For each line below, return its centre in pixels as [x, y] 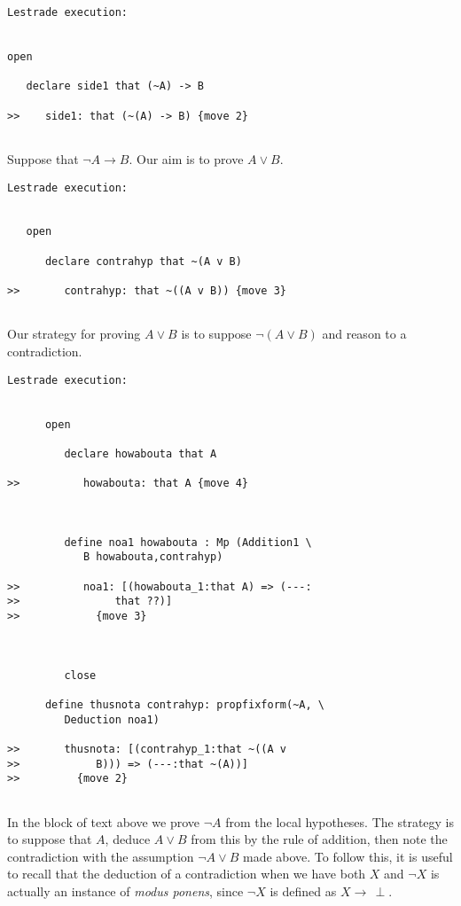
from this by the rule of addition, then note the [319, 839]
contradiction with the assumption [101, 856]
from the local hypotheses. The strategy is [340, 821]
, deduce [128, 839]
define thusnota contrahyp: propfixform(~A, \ [184, 705]
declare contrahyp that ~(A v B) [143, 261]
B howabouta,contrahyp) [153, 557]
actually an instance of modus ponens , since [125, 891]
